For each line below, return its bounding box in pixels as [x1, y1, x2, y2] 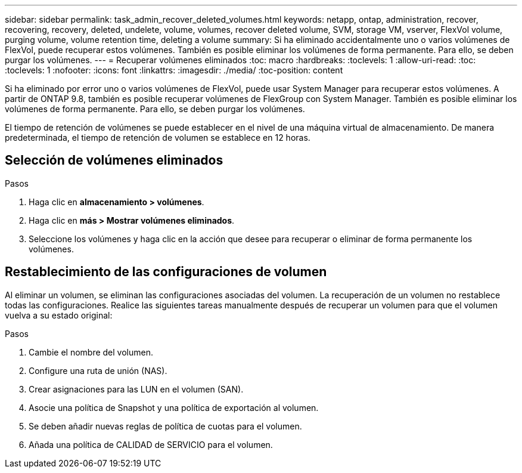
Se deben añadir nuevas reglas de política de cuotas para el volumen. [29, 421, 302, 431]
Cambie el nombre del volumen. [29, 347, 153, 357]
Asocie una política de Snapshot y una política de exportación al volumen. [29, 402, 319, 413]
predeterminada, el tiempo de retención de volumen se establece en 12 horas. [5, 132, 310, 143]
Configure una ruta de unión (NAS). [29, 365, 167, 376]
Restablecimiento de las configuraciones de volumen [5, 264, 327, 280]
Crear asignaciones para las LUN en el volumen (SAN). [29, 384, 244, 394]
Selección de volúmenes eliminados [5, 153, 223, 168]
